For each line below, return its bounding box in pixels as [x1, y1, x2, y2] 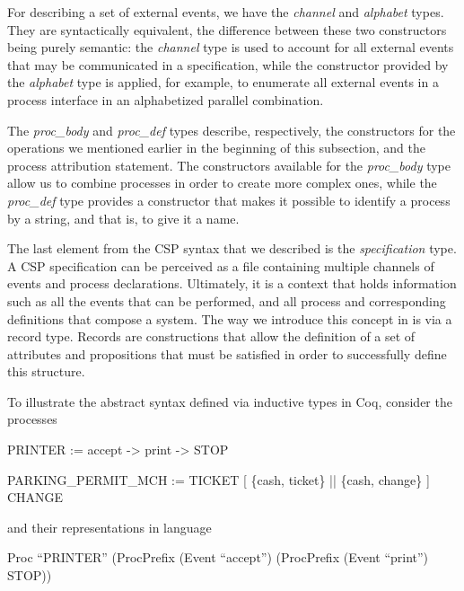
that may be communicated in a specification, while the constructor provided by [7, 55, 449, 74]
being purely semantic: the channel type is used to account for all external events [7, 38, 454, 57]
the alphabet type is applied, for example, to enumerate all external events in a [7, 73, 439, 92]
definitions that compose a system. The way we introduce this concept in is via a [7, 309, 452, 328]
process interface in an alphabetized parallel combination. [7, 90, 324, 109]
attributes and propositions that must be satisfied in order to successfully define [7, 344, 447, 363]
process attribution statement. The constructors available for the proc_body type [7, 155, 451, 174]
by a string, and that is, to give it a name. [7, 208, 240, 227]
